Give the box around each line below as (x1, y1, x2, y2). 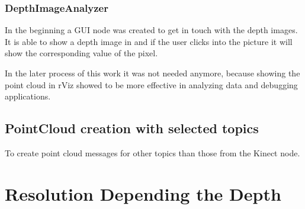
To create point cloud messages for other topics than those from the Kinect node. (5, 146, 300, 159)
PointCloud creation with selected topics (5, 119, 259, 137)
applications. (5, 90, 51, 102)
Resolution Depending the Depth (5, 181, 281, 205)
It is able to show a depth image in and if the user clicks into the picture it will (5, 35, 293, 47)
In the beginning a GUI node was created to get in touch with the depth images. (5, 24, 298, 36)
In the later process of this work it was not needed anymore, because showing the (5, 67, 300, 79)
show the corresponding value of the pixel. (5, 47, 158, 59)
